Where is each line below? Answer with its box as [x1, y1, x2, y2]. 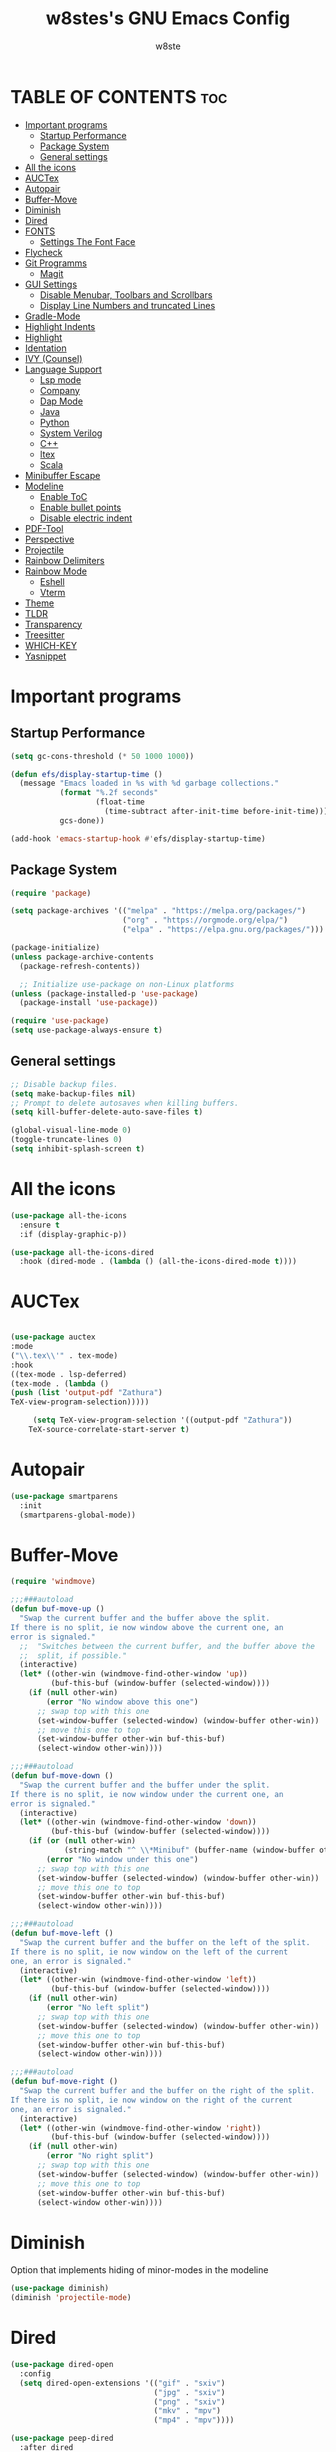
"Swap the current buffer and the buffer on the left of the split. [19, 1937, 311, 1947]
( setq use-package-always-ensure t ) [10, 1025, 163, 1036]
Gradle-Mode [24, 310, 81, 322]
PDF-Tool [24, 522, 64, 534]
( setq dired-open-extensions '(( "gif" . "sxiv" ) [19, 2378, 226, 2388]
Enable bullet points [39, 501, 122, 513]
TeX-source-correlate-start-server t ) [28, 1425, 190, 1435]
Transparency [24, 618, 83, 630]
